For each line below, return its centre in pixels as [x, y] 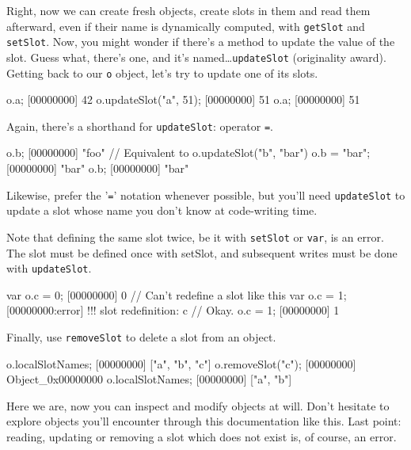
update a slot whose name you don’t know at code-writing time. [162, 210]
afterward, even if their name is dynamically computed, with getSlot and [186, 26]
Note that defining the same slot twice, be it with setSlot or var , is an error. [195, 236]
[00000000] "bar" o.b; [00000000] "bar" [98, 168]
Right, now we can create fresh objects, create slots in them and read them [188, 10]
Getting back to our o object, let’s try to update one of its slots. [162, 72]
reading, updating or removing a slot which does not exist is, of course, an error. [202, 437]
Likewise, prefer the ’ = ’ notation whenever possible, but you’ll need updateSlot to [206, 194]
